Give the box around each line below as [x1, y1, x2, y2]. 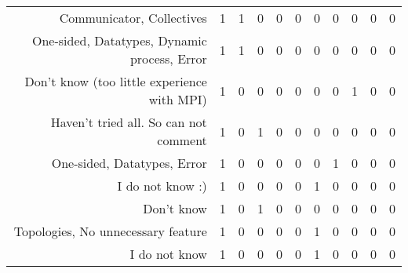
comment [157, 131, 207, 149]
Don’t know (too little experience [24, 72, 207, 90]
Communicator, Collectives [59, 9, 207, 27]
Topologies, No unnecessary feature [13, 222, 207, 240]
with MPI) [148, 90, 207, 108]
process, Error [129, 49, 207, 67]
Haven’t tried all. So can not [50, 113, 207, 131]
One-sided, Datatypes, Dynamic [31, 31, 207, 49]
